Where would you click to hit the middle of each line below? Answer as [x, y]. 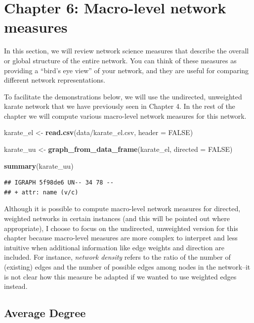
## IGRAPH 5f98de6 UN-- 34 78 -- [59, 183]
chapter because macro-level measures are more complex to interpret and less [121, 238]
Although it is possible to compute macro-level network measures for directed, [122, 208]
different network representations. [55, 80]
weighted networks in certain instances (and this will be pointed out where [117, 218]
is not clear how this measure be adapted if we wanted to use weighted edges [120, 276]
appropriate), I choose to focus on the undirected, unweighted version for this [121, 228]
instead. [16, 286]
